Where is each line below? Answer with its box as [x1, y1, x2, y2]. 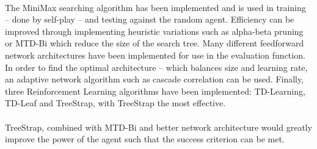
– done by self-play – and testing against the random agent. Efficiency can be [5, 13, 294, 26]
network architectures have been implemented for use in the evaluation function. [5, 48, 305, 61]
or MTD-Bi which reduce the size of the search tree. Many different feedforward [5, 37, 304, 49]
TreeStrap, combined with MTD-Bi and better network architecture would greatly [5, 120, 313, 133]
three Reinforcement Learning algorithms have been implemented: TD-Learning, [5, 84, 305, 97]
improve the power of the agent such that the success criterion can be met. [5, 133, 285, 145]
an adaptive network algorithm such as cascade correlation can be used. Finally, [5, 73, 304, 85]
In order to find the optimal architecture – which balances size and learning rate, [5, 60, 308, 73]
